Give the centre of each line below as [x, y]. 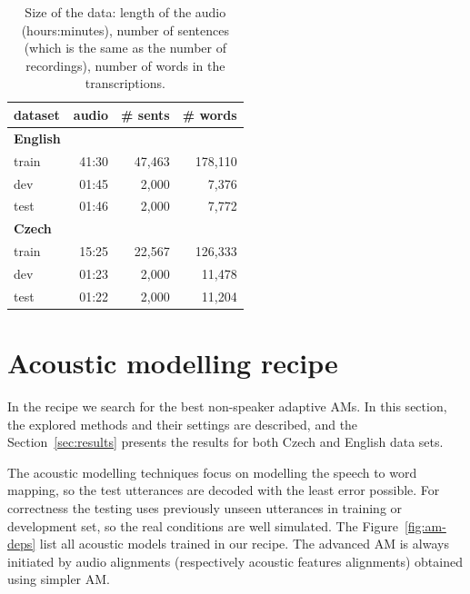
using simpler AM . [59, 579]
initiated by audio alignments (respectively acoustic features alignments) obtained [235, 561]
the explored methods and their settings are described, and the [183, 424]
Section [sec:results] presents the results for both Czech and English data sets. [225, 442]
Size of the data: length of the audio [125, 12]
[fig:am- [425, 525]
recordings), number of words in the [125, 65]
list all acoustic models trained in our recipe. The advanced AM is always [244, 544]
